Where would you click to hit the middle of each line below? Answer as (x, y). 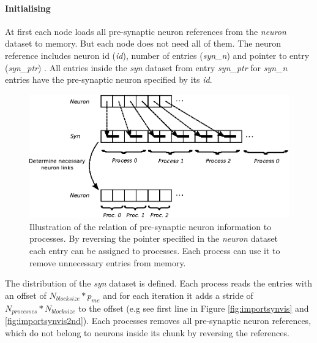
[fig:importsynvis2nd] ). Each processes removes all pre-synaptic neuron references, (158, 320)
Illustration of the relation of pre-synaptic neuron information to (151, 226)
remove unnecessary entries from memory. (108, 262)
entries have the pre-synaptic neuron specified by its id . (109, 79)
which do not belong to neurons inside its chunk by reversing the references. (147, 332)
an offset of (26, 295)
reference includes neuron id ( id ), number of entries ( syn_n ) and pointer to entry (157, 55)
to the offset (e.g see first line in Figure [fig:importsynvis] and (194, 308)
